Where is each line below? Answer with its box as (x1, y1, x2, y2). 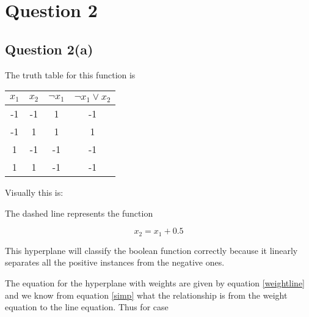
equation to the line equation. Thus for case (5, 300, 169, 313)
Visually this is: (5, 186, 64, 199)
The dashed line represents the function (5, 206, 153, 219)
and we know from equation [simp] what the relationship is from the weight (5, 288, 288, 301)
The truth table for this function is (5, 68, 136, 81)
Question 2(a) (5, 39, 93, 58)
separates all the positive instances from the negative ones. (5, 256, 225, 269)
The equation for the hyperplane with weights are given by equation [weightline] (5, 276, 305, 289)
